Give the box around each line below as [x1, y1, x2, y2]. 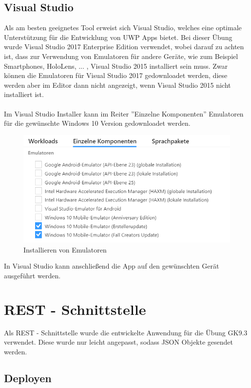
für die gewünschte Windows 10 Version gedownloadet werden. [4, 118, 191, 128]
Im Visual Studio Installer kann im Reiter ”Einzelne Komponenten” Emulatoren [4, 108, 244, 118]
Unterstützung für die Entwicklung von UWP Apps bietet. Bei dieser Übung [4, 32, 232, 42]
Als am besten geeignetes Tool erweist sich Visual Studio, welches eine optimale [4, 22, 242, 33]
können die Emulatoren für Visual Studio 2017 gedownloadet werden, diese [4, 70, 228, 80]
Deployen [4, 370, 52, 385]
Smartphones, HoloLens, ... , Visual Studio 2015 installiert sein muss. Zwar [4, 60, 228, 71]
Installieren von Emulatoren [23, 244, 107, 254]
